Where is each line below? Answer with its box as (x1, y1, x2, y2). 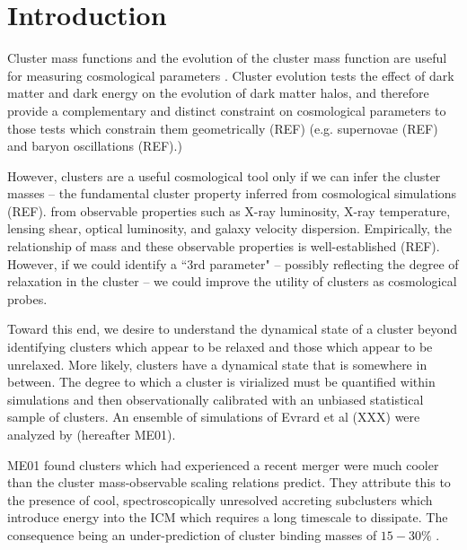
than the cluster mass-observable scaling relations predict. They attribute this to (7, 473, 451, 492)
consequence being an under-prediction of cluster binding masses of (7, 525, 377, 544)
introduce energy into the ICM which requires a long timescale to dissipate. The (7, 508, 448, 527)
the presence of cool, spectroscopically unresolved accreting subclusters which (7, 490, 433, 509)
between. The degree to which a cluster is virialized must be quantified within (7, 372, 436, 391)
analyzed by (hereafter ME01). (7, 425, 176, 443)
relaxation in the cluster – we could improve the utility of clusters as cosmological (7, 272, 457, 291)
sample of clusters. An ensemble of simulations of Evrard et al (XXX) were (7, 407, 420, 426)
